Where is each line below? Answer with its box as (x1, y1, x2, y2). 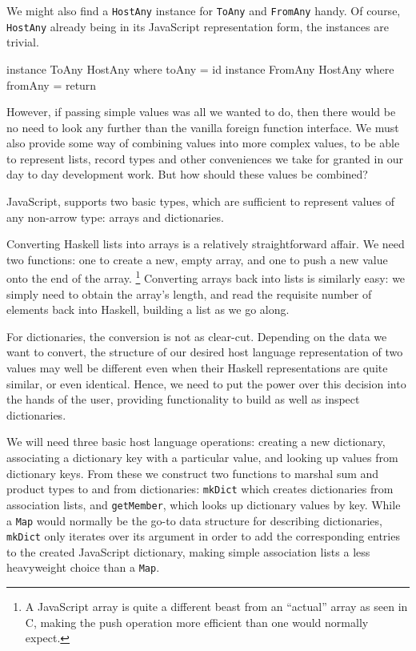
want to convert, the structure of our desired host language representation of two (6, 344, 403, 360)
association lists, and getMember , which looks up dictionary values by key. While (6, 496, 401, 512)
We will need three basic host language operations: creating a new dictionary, (6, 433, 386, 450)
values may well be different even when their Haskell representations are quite (6, 360, 388, 376)
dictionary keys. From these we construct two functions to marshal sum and (6, 464, 379, 481)
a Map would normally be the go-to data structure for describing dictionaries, (6, 512, 382, 528)
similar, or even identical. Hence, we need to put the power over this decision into (6, 375, 406, 392)
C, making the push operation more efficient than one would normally (25, 613, 369, 630)
